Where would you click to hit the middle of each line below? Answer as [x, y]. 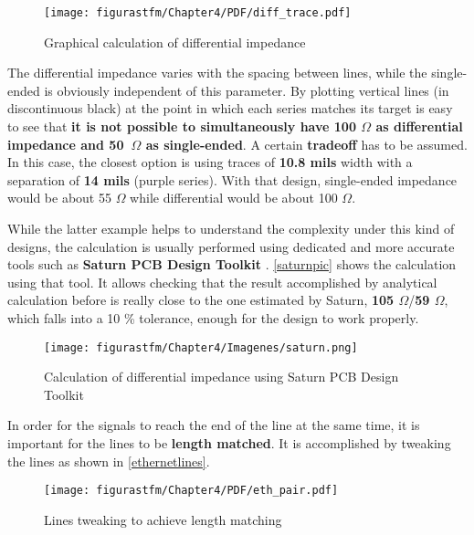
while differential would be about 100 [234, 198]
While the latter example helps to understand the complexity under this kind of [231, 228]
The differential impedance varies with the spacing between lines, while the [217, 73]
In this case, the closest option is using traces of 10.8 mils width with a [210, 162]
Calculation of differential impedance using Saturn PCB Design [221, 377]
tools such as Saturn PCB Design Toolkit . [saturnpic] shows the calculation [232, 264]
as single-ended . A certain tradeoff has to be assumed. [306, 144]
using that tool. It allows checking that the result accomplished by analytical [222, 282]
